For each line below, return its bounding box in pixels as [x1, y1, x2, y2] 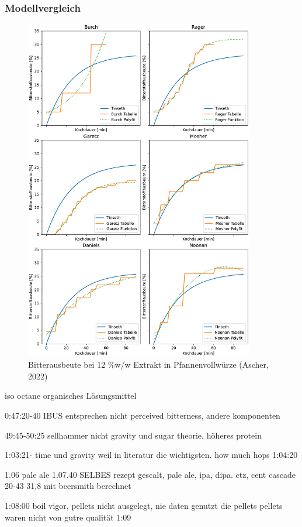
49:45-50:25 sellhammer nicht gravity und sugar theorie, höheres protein [5, 429, 262, 441]
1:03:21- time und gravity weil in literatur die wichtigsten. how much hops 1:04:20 [5, 449, 298, 461]
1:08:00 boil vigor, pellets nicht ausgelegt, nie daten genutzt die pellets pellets [5, 499, 283, 512]
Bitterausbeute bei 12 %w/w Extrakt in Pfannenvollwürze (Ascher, [28, 358, 269, 371]
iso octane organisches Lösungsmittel [5, 389, 137, 402]
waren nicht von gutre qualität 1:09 [5, 511, 131, 523]
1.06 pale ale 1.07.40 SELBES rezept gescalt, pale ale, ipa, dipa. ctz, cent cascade [5, 468, 296, 480]
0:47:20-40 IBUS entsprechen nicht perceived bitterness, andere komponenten [5, 409, 280, 422]
